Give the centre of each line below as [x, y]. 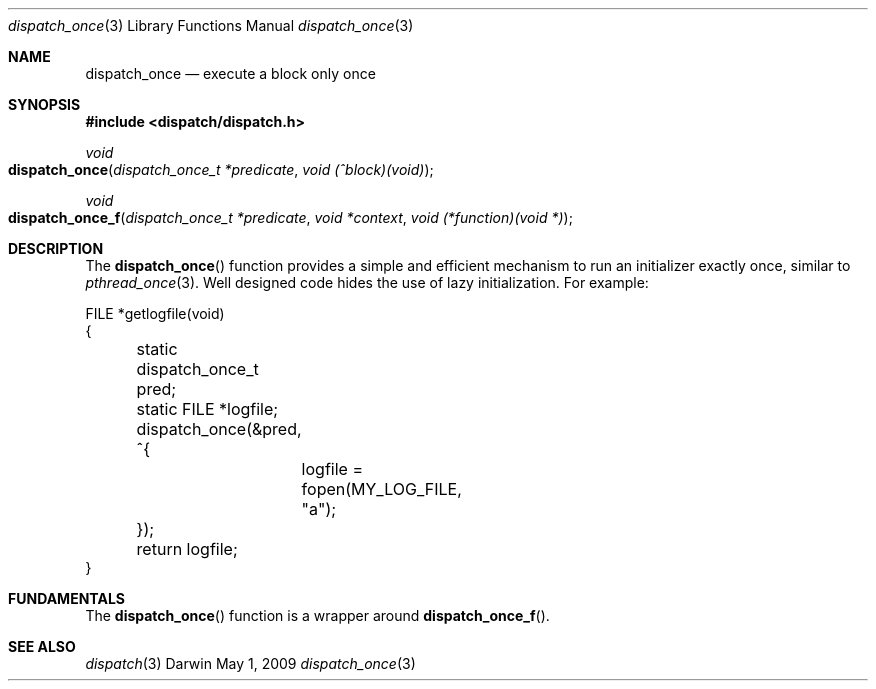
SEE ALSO [42, 646]
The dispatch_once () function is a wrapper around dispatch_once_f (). [317, 615]
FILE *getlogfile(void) [155, 313]
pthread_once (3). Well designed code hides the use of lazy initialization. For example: [367, 282]
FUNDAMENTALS [66, 598]
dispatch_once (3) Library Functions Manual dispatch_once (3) [211, 25]
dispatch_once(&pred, [219, 429]
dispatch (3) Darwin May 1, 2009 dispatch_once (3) [250, 663]
